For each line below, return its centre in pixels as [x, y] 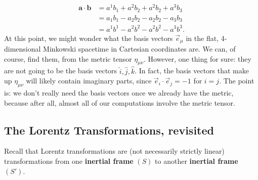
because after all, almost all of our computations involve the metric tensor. [120, 102]
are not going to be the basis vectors [61, 71]
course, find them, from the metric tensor [68, 58]
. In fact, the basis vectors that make [192, 71]
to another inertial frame [197, 161]
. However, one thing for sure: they [197, 58]
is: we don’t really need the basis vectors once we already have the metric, [119, 93]
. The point [237, 81]
